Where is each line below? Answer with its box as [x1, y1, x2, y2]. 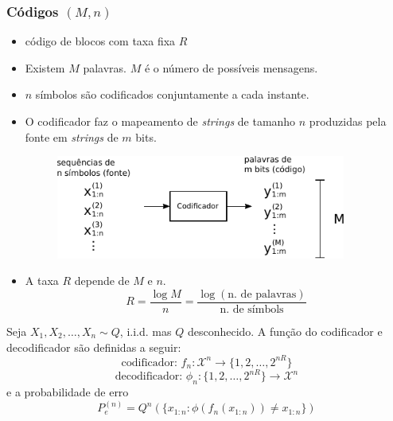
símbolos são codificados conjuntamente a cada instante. [35, 86, 309, 103]
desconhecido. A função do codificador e [187, 323, 383, 339]
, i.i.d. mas [119, 323, 172, 339]
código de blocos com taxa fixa [25, 33, 176, 49]
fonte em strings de [25, 128, 119, 145]
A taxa [25, 272, 59, 289]
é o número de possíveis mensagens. [144, 59, 318, 76]
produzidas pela [309, 113, 387, 129]
